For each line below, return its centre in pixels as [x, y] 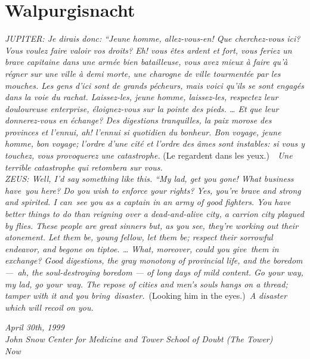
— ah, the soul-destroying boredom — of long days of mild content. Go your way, [154, 272]
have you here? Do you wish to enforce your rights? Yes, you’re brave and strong [153, 190]
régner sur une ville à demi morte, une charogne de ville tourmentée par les [143, 73]
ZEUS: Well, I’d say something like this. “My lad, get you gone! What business [149, 179]
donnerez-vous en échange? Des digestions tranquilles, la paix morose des [138, 120]
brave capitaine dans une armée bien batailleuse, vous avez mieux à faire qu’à [146, 62]
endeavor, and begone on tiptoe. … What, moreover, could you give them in [142, 248]
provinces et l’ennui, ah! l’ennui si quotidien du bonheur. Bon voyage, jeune [143, 131]
